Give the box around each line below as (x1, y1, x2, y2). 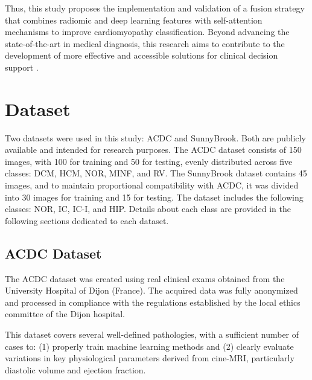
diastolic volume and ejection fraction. (5, 363, 146, 376)
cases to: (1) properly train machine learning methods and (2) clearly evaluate (5, 340, 294, 352)
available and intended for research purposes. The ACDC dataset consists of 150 (5, 143, 302, 156)
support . (5, 60, 39, 73)
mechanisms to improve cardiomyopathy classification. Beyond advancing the (5, 25, 290, 38)
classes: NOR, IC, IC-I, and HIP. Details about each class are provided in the (5, 202, 291, 215)
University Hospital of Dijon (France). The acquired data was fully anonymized (5, 284, 298, 297)
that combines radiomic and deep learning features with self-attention (5, 13, 263, 26)
